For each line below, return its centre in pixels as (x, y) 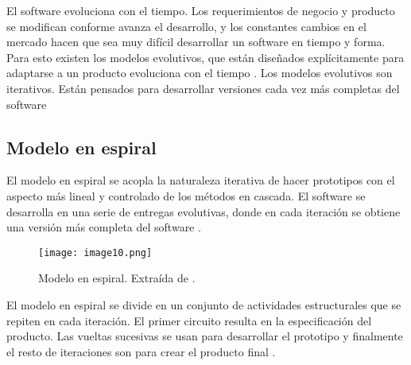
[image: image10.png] (95, 252)
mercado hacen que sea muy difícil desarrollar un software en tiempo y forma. (196, 42)
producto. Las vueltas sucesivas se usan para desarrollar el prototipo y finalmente (205, 336)
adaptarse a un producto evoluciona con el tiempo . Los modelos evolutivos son (200, 73)
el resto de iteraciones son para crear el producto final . (141, 351)
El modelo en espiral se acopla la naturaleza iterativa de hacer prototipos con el (201, 180)
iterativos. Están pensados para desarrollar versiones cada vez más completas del (203, 88)
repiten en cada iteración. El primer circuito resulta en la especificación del (189, 320)
